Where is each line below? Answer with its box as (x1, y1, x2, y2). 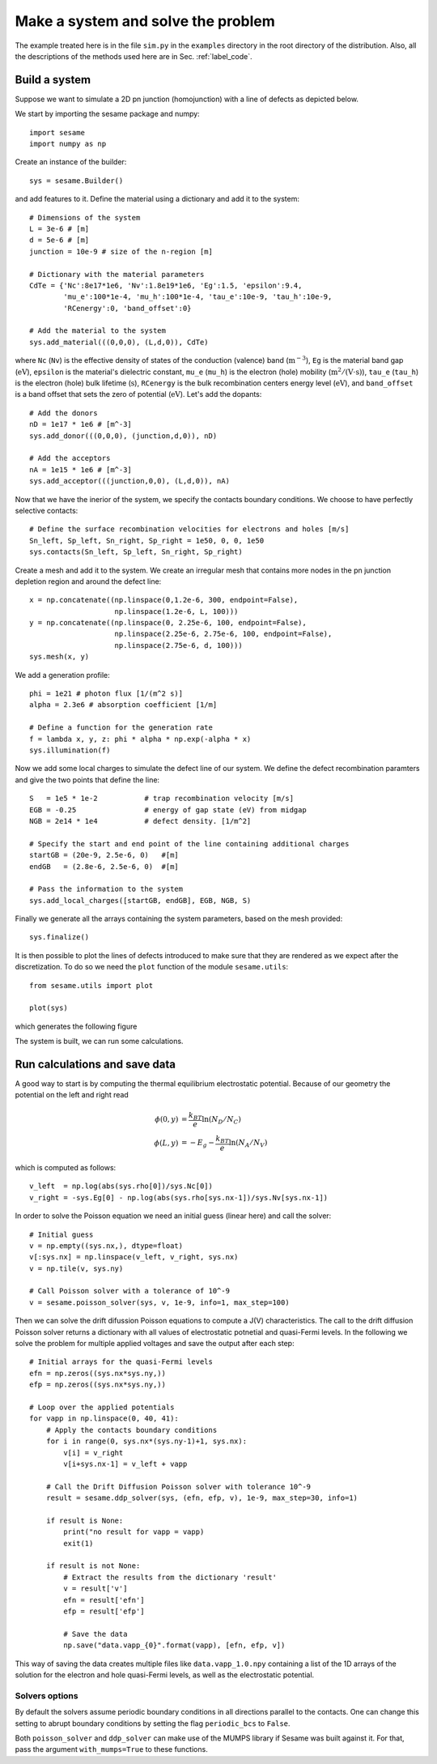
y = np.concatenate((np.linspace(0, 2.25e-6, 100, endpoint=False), (29, 618, 307, 628)
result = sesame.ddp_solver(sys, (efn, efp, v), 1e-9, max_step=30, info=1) (45, 1493, 359, 1502)
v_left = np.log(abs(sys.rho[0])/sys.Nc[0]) (29, 1182, 214, 1191)
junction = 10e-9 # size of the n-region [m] (29, 247, 214, 256)
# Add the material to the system (29, 326, 166, 335)
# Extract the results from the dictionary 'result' (63, 1572, 277, 1582)
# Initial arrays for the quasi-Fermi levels (29, 1357, 214, 1366)
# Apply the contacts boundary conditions (45, 1425, 218, 1434)
